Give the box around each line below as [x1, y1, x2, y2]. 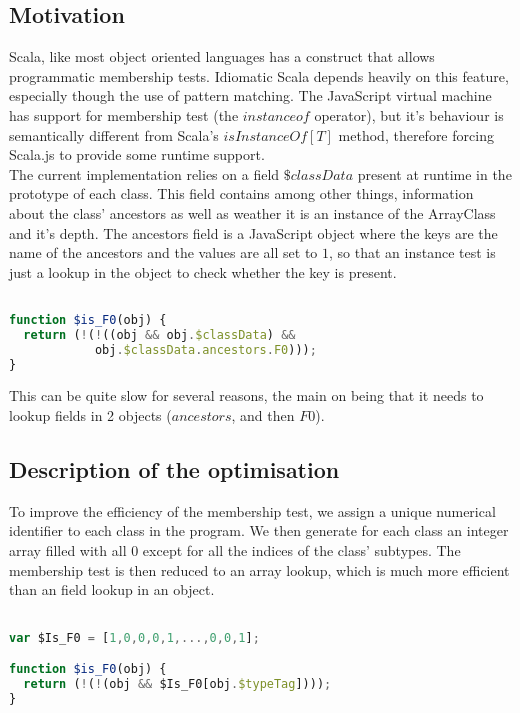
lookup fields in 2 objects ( [9, 405, 172, 426]
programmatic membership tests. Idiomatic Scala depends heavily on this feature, [9, 65, 509, 86]
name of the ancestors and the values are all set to [9, 242, 318, 263]
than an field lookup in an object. [9, 579, 215, 600]
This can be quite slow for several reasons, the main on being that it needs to [9, 385, 484, 406]
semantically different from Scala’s [9, 124, 219, 145]
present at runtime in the [357, 163, 512, 184]
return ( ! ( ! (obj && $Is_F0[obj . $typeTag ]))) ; [23, 676, 332, 691]
